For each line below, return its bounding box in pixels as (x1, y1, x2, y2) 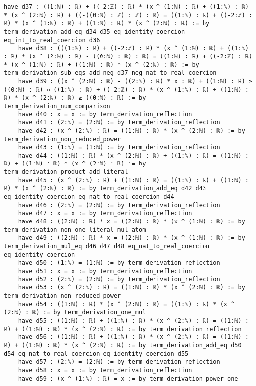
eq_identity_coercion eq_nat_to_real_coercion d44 (4, 193, 174, 201)
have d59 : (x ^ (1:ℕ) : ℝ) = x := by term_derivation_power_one (18, 375, 238, 382)
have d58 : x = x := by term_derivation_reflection (18, 366, 192, 374)
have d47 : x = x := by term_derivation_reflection (18, 210, 192, 217)
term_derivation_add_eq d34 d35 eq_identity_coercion (4, 28, 185, 35)
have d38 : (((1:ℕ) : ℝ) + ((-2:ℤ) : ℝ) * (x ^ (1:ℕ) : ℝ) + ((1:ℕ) (18, 45, 249, 52)
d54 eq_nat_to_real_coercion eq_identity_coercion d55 (4, 350, 189, 357)
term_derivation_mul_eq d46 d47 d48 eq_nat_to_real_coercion (4, 243, 210, 250)
